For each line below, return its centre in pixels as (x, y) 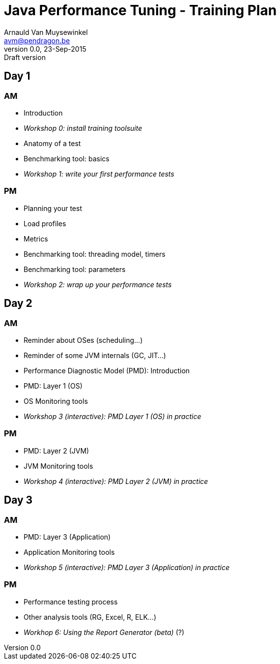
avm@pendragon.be (37, 40)
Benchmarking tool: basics (67, 158)
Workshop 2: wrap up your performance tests (98, 284)
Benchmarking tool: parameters (75, 269)
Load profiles (45, 223)
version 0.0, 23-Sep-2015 (45, 49)
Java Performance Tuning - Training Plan (140, 10)
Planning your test (53, 208)
